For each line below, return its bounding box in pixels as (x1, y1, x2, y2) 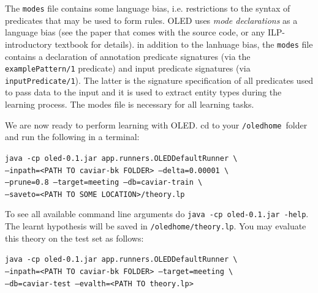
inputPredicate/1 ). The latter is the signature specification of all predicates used (5, 73, 314, 86)
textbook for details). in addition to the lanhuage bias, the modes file (55, 37, 313, 50)
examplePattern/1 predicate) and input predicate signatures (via (5, 62, 251, 75)
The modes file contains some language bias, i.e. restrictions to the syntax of (5, 2, 290, 14)
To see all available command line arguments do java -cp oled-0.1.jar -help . (5, 207, 309, 220)
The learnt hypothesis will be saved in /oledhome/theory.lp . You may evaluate (5, 220, 306, 232)
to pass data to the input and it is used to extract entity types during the (5, 86, 282, 98)
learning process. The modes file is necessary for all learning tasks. (5, 98, 254, 110)
